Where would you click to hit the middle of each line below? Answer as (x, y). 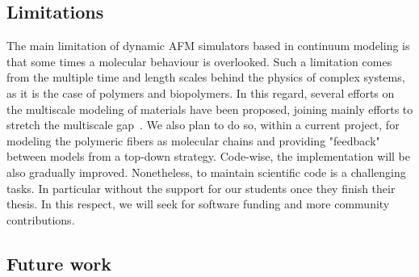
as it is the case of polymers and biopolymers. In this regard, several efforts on (201, 92)
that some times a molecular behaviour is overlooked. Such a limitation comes (199, 61)
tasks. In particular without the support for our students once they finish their (201, 188)
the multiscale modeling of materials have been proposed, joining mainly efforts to (210, 109)
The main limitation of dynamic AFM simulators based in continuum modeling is (208, 46)
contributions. (41, 219)
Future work (59, 263)
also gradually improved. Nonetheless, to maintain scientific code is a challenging (206, 172)
